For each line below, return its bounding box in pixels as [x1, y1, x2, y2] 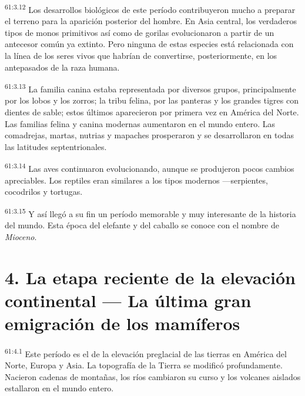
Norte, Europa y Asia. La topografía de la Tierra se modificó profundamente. [5, 359, 283, 371]
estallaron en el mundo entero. [5, 382, 114, 394]
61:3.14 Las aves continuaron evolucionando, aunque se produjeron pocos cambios [5, 161, 294, 175]
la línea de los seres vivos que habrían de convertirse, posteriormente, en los [5, 49, 277, 62]
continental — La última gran [5, 288, 252, 312]
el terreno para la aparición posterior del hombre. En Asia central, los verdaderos [5, 15, 297, 27]
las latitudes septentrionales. [5, 140, 107, 152]
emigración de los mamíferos [5, 311, 240, 335]
